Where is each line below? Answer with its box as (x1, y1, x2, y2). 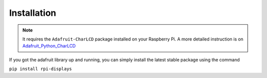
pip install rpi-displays (9, 66, 72, 72)
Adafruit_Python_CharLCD (22, 43, 76, 49)
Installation (9, 7, 56, 18)
